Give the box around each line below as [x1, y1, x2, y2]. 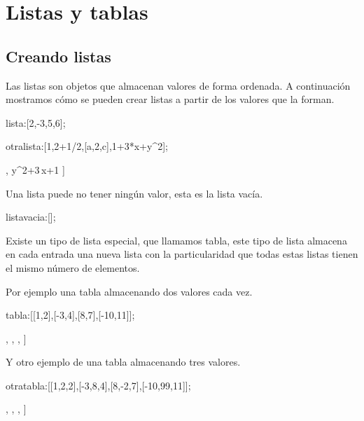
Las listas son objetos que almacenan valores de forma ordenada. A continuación [6, 78, 351, 92]
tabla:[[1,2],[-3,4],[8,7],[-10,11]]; [6, 308, 135, 322]
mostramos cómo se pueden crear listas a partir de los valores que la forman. [6, 92, 335, 106]
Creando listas [6, 45, 111, 67]
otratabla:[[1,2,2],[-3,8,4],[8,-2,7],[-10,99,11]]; [6, 378, 191, 392]
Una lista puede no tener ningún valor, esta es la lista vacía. [6, 186, 263, 200]
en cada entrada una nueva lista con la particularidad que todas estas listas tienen [6, 247, 358, 261]
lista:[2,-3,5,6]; [6, 115, 66, 130]
